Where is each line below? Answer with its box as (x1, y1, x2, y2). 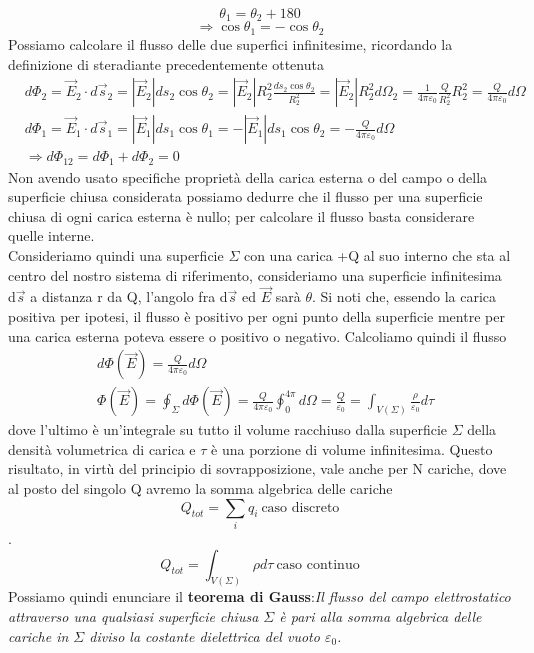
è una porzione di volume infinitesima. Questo (211, 438, 493, 459)
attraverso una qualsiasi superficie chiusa (8, 606, 259, 627)
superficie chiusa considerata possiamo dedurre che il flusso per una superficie (8, 186, 483, 207)
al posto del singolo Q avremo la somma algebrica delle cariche (8, 478, 393, 499)
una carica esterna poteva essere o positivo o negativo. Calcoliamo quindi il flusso (8, 325, 507, 346)
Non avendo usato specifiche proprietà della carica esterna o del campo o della (8, 166, 488, 187)
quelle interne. (8, 225, 95, 246)
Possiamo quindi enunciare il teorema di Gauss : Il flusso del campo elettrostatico (8, 586, 511, 607)
